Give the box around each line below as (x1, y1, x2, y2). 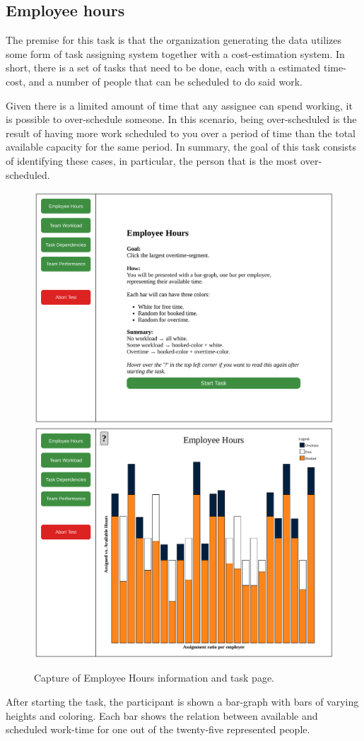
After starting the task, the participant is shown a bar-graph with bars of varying (6, 694, 359, 708)
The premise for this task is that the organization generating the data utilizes (6, 33, 341, 47)
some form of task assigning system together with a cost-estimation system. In (6, 46, 345, 61)
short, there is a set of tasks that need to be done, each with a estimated (6, 60, 321, 75)
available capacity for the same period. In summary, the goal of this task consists (6, 139, 357, 154)
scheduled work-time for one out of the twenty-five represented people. (6, 722, 310, 737)
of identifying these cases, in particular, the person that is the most (6, 153, 298, 168)
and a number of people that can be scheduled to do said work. (28, 74, 303, 88)
